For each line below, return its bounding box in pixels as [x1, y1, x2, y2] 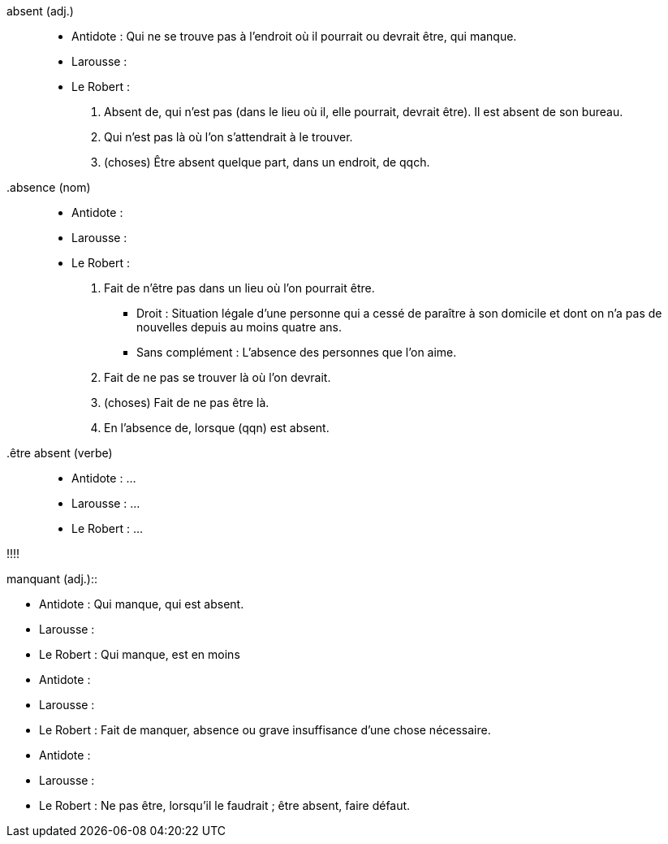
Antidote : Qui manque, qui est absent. [39, 597, 244, 611]
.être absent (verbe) [6, 446, 113, 460]
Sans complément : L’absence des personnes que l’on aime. [136, 345, 457, 359]
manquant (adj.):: [6, 572, 98, 586]
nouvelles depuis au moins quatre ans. [136, 320, 342, 334]
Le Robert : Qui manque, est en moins [39, 647, 240, 661]
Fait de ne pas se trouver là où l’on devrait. [104, 370, 331, 384]
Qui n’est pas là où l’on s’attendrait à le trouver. [104, 130, 353, 144]
